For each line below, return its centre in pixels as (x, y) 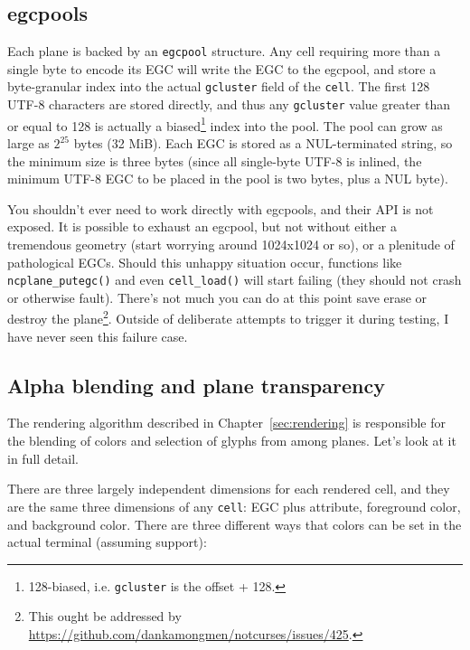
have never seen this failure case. (98, 336)
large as (28, 143)
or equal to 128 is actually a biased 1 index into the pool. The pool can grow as (225, 124)
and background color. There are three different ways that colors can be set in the (235, 524)
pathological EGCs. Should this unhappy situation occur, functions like (205, 262)
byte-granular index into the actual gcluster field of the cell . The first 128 (219, 86)
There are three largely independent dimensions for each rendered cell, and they (229, 489)
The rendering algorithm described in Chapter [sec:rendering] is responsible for (226, 423)
